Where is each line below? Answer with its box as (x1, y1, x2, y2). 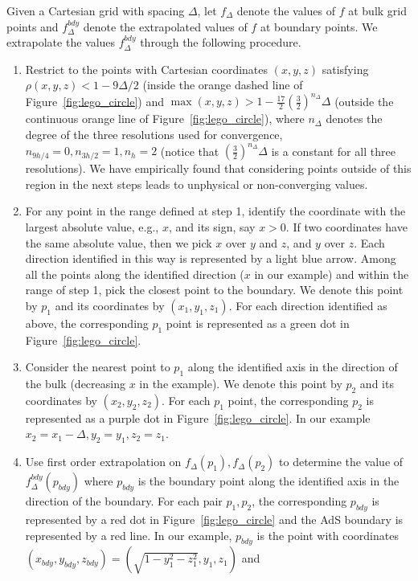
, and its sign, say (168, 218, 256, 235)
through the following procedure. (140, 34, 301, 51)
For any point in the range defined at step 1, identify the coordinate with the (25, 203, 406, 219)
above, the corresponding (25, 314, 149, 331)
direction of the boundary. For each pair (25, 493, 223, 509)
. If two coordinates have (285, 218, 408, 235)
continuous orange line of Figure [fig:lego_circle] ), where (25, 110, 305, 127)
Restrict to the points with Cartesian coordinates (25, 60, 268, 77)
